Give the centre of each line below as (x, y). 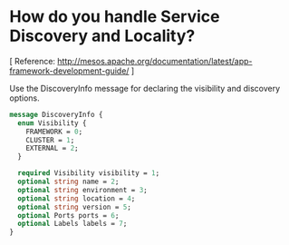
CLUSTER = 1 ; (50, 140)
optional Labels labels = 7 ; (72, 224)
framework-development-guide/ (69, 71)
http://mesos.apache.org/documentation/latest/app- (155, 61)
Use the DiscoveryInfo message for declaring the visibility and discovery (145, 88)
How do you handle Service (115, 17)
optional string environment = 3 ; (82, 190)
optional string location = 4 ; (77, 198)
